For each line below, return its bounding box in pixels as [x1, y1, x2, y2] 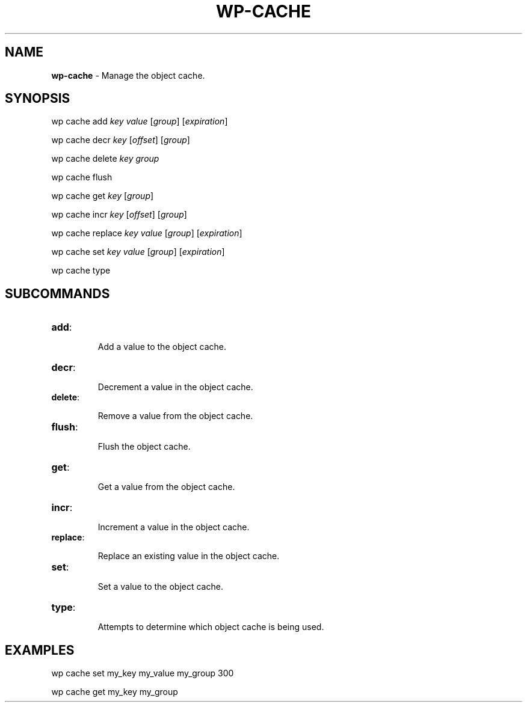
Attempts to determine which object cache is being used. [97, 622, 324, 632]
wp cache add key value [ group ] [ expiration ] [51, 116, 228, 127]
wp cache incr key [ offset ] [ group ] [51, 209, 187, 220]
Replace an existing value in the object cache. [97, 551, 280, 562]
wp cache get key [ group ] [51, 191, 154, 201]
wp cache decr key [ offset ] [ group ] [51, 135, 190, 145]
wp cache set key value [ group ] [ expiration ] [51, 246, 225, 257]
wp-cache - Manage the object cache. [51, 70, 205, 81]
